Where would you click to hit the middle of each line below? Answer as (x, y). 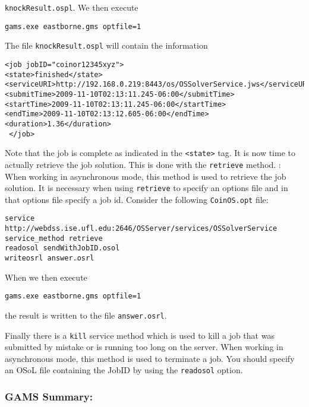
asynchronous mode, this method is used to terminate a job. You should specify (150, 358)
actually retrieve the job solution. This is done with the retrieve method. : (143, 164)
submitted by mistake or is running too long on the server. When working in (144, 347)
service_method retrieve (54, 238)
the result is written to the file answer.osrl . (86, 315)
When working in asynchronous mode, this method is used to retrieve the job (146, 176)
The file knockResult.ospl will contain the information (106, 45)
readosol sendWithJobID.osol (62, 248)
